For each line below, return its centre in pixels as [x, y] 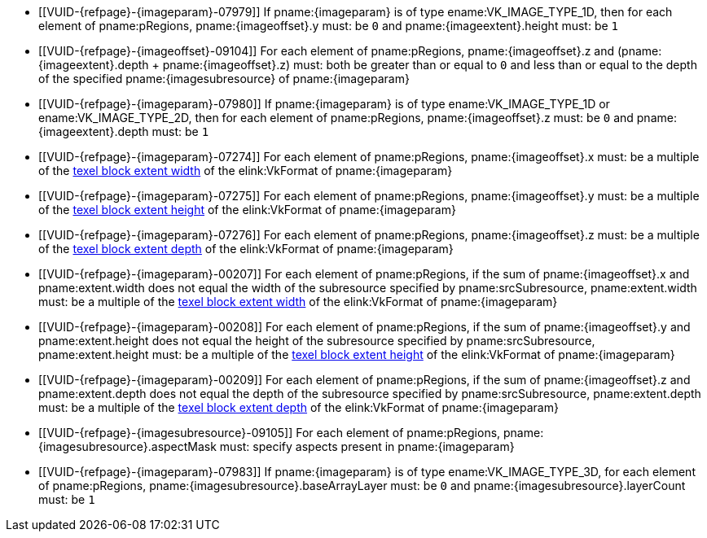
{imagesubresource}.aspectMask [127, 446]
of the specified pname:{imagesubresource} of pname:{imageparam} [224, 79]
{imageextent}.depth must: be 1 [124, 131]
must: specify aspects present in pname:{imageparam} [367, 446]
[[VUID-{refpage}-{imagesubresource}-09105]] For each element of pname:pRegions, [270, 433]
